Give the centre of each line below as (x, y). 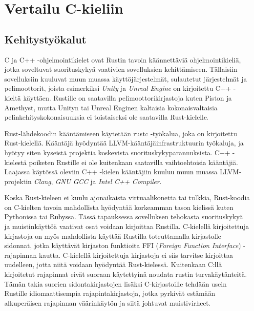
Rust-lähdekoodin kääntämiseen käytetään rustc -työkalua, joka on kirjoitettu (121, 133)
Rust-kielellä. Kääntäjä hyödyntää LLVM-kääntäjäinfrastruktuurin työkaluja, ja (124, 143)
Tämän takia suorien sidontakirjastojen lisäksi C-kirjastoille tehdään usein (116, 283)
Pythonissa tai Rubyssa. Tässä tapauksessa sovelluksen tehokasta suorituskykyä (124, 217)
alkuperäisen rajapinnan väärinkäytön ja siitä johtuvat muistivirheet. (108, 302)
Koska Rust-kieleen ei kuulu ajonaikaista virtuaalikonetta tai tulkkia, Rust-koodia (127, 197)
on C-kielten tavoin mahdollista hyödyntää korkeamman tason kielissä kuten (119, 207)
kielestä (16, 162)
